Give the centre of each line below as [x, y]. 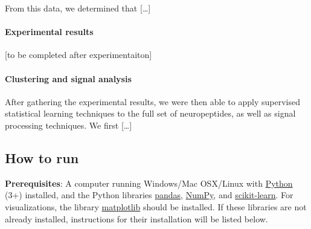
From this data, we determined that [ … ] [78, 8]
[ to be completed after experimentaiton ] [79, 55]
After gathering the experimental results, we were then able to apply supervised [152, 101]
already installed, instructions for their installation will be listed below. [136, 218]
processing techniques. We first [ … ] [69, 125]
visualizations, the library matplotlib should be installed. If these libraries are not [156, 206]
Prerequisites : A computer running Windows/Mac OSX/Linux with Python [149, 183]
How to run [42, 157]
